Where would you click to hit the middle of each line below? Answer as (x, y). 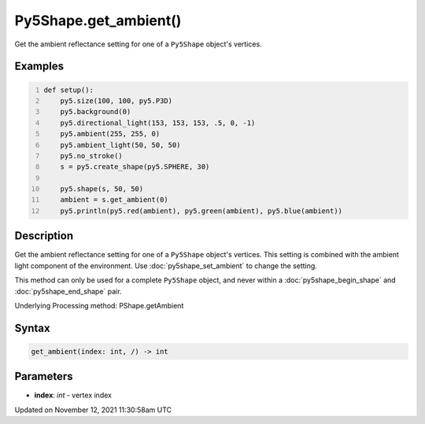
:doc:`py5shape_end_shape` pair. (68, 291)
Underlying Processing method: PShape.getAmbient (99, 305)
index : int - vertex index (73, 395)
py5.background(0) (96, 112)
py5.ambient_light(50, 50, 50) (120, 145)
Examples (39, 66)
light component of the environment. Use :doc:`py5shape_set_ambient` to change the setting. (166, 265)
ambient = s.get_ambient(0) (114, 200)
